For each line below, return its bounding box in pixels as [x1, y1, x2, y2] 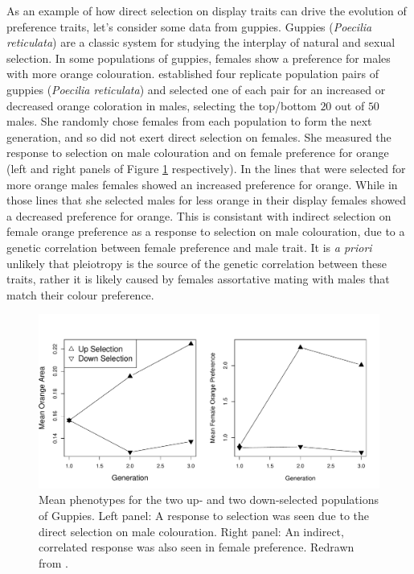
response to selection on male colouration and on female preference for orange [6, 144, 389, 161]
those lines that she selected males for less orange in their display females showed [6, 192, 407, 209]
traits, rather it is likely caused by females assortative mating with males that [6, 270, 390, 287]
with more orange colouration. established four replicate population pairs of [6, 65, 379, 82]
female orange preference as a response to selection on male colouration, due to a [6, 223, 405, 240]
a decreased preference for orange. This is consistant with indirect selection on [6, 207, 391, 224]
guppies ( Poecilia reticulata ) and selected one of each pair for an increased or [6, 81, 386, 97]
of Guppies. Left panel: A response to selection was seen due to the [39, 507, 370, 524]
